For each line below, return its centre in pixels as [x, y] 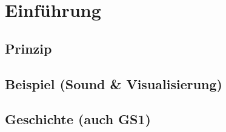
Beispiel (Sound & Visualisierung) [114, 83]
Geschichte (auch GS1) [78, 119]
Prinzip [28, 48]
